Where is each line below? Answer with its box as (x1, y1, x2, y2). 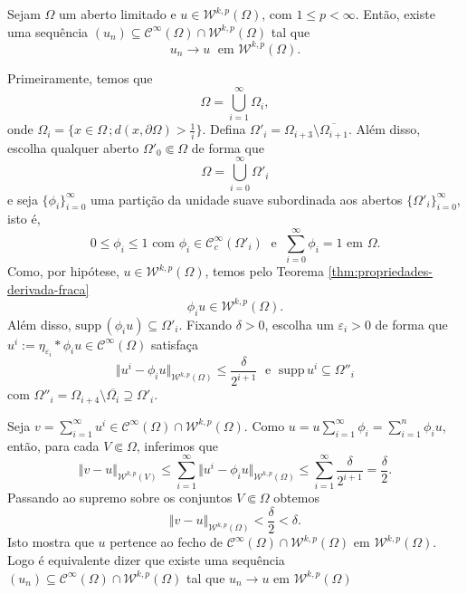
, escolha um (264, 314, 334, 333)
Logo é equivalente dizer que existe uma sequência (7, 550, 285, 569)
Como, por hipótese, (7, 262, 119, 281)
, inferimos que (136, 436, 219, 455)
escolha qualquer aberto (7, 138, 139, 157)
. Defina (202, 120, 246, 139)
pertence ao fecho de (110, 532, 224, 551)
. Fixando (178, 314, 233, 333)
